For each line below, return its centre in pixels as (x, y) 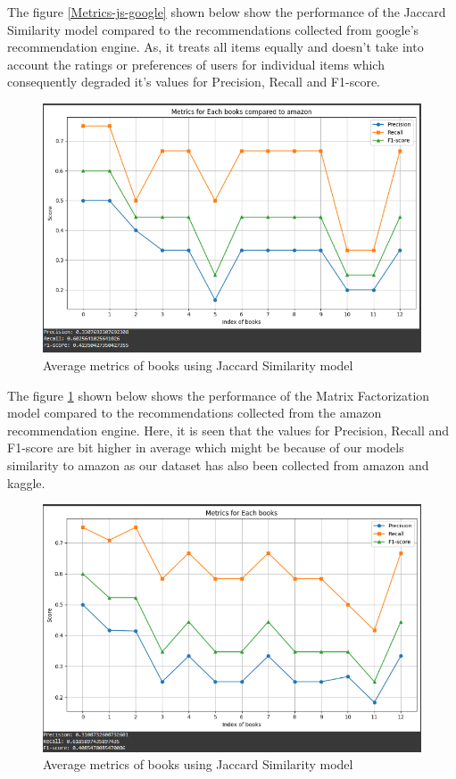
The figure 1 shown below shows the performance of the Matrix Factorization (219, 395)
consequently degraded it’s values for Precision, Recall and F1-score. (194, 82)
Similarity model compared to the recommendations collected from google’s (213, 29)
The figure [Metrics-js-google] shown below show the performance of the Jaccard (227, 12)
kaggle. (26, 482)
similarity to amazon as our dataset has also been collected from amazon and (218, 464)
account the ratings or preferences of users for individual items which (196, 64)
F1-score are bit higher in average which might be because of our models (206, 448)
